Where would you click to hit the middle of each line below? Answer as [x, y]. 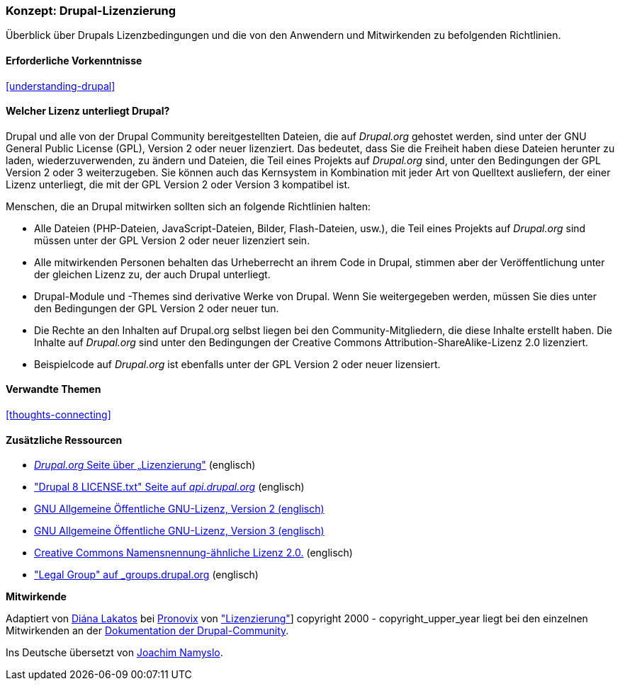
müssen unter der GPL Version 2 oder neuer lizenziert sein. [172, 240]
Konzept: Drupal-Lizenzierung [91, 11]
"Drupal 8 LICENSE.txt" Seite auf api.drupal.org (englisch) [169, 487]
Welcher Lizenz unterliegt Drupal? [88, 111]
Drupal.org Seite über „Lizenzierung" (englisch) [145, 465]
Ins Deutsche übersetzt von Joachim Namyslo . [114, 653]
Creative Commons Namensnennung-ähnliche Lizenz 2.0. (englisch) [193, 553]
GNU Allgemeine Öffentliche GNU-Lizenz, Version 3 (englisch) [179, 531]
